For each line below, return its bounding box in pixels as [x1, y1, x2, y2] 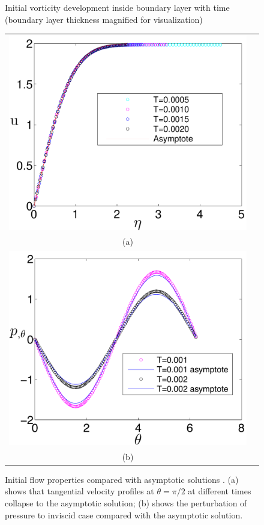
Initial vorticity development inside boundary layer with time [5, 1, 230, 13]
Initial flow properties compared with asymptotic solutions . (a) [5, 473, 239, 485]
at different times [188, 485, 251, 497]
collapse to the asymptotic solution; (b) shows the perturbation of [5, 496, 247, 509]
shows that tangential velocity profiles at [5, 485, 154, 497]
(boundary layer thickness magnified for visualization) [5, 13, 203, 25]
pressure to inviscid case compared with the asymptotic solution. [5, 508, 243, 521]
